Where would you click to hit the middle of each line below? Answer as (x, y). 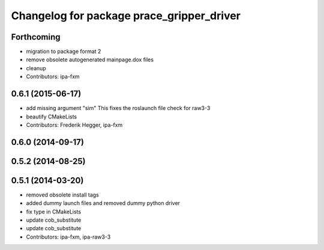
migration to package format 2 (64, 52)
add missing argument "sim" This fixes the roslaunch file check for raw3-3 (118, 108)
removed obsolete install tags (62, 195)
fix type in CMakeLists (53, 212)
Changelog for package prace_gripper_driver (126, 16)
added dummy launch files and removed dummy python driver (103, 203)
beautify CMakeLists (52, 117)
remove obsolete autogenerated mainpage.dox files (90, 59)
